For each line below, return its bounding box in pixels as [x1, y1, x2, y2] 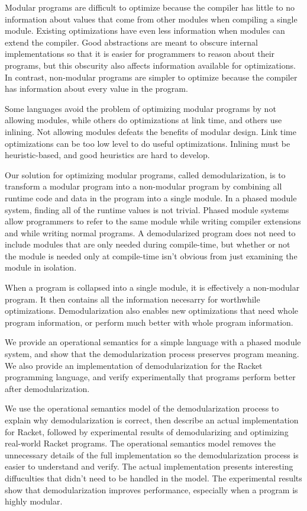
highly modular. [5, 495, 63, 507]
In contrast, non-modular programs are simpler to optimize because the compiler [5, 70, 298, 83]
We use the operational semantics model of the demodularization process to [5, 402, 279, 414]
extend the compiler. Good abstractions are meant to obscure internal [5, 36, 258, 48]
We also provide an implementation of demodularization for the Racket [5, 359, 263, 371]
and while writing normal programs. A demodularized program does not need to [5, 226, 296, 239]
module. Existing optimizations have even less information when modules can [5, 24, 285, 37]
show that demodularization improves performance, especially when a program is [5, 483, 298, 496]
